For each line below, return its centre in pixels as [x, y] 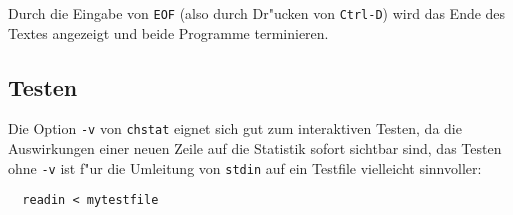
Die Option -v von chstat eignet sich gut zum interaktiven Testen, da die [235, 128]
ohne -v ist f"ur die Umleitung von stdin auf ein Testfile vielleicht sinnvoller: [245, 167]
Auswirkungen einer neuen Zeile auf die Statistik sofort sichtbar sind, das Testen [255, 148]
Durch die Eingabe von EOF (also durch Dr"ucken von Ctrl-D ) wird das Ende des [257, 13]
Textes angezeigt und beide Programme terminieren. [168, 32]
